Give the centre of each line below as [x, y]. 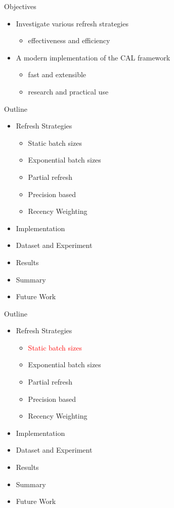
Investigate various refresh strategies [72, 23]
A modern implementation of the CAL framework [93, 57]
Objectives [20, 6]
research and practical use [68, 91]
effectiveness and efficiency [69, 40]
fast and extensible [57, 74]
